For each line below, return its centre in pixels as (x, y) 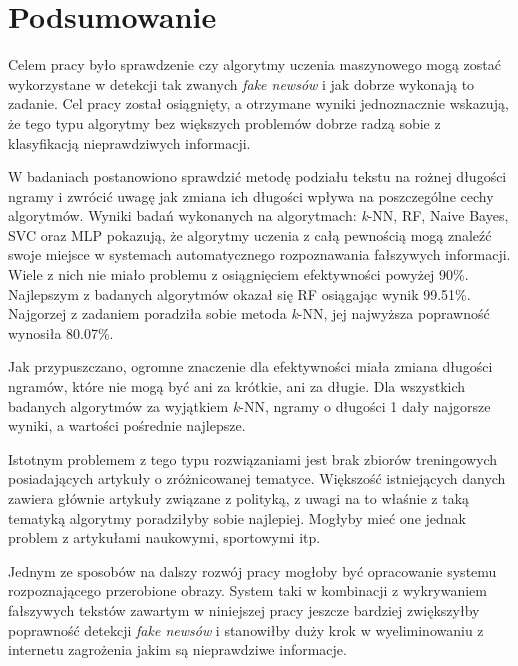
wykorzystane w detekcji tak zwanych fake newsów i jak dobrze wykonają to (241, 83)
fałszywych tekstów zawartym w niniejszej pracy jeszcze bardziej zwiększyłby (244, 609)
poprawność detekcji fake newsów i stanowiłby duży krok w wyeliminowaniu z (246, 629)
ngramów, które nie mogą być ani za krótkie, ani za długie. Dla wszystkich (237, 386)
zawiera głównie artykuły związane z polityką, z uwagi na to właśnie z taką (239, 498)
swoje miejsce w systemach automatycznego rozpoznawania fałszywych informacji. (259, 254)
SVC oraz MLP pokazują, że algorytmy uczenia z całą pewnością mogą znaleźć (250, 234)
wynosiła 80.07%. (61, 332)
